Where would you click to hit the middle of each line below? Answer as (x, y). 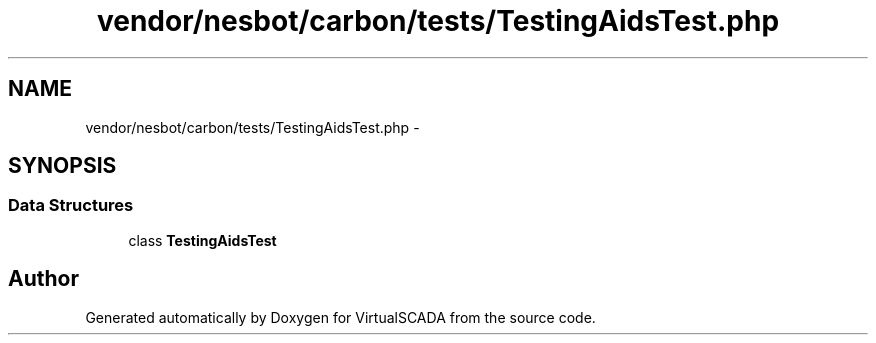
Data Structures (71, 205)
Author (43, 279)
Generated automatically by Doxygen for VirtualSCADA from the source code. (340, 317)
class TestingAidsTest (202, 240)
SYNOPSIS (62, 166)
